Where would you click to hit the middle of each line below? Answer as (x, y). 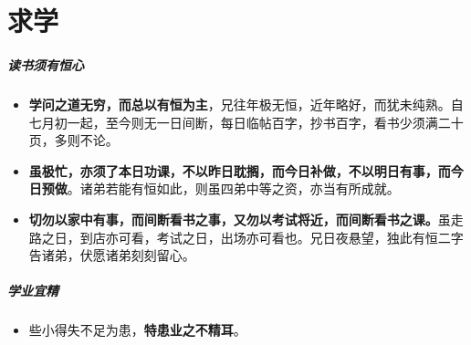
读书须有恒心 (46, 64)
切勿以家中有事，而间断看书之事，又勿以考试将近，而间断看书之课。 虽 (240, 219)
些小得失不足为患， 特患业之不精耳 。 (137, 330)
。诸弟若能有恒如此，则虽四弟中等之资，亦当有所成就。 (233, 188)
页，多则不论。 (73, 140)
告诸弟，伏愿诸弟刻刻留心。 (112, 255)
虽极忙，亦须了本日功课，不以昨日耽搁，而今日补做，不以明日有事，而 (240, 170)
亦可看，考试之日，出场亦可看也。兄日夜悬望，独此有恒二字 (284, 237)
